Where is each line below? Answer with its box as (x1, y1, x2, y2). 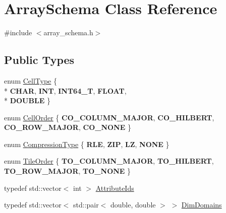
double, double (110, 199, 156, 210)
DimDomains (181, 199, 222, 210)
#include (4, 27, 32, 38)
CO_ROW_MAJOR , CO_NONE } (4, 122, 131, 132)
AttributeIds (95, 182, 134, 193)
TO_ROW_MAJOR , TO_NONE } (4, 166, 131, 176)
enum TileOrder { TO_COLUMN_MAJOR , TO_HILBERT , (4, 156, 214, 166)
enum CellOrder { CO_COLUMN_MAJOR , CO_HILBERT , (4, 112, 214, 122)
